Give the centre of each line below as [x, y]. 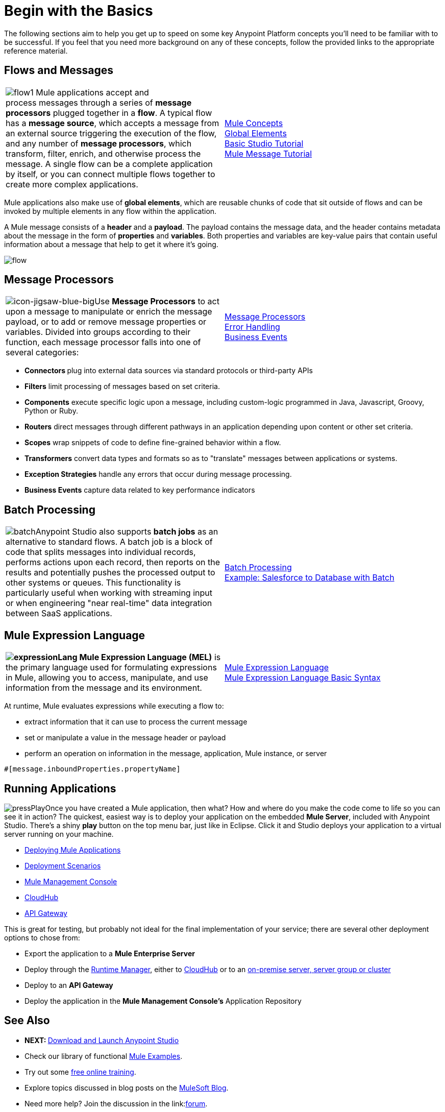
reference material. [36, 51]
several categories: [42, 353]
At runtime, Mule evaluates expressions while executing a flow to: [114, 706]
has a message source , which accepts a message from [113, 123]
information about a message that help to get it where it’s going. [111, 244]
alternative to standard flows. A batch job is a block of [109, 542]
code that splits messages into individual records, [101, 552]
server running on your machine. [59, 834]
